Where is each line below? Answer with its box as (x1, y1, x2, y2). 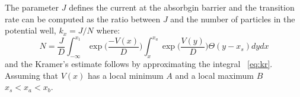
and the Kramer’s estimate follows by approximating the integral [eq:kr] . (5, 58, 273, 70)
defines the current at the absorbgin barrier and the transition (69, 1, 295, 13)
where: (96, 24, 120, 36)
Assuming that (5, 69, 58, 81)
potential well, (5, 24, 56, 36)
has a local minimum (87, 69, 164, 81)
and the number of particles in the (170, 12, 295, 25)
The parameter (5, 1, 59, 13)
